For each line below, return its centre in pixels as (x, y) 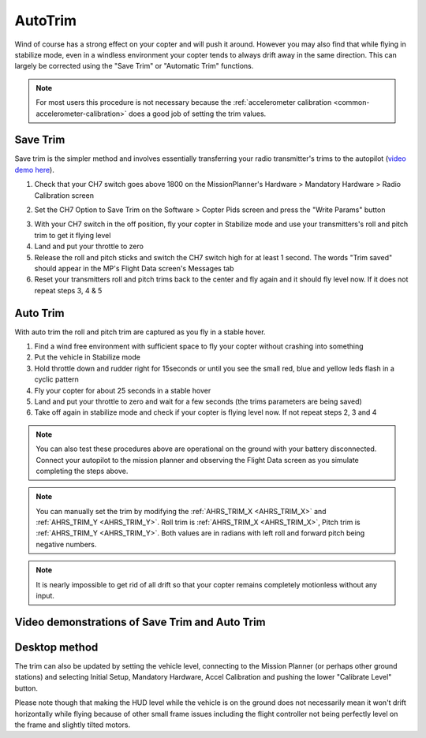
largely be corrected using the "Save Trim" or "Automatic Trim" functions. (134, 66)
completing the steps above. (82, 471)
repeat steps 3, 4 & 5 (68, 290)
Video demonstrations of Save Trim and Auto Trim (140, 622)
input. (45, 596)
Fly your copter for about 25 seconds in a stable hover (123, 390)
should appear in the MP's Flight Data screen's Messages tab (134, 268)
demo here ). (34, 170)
